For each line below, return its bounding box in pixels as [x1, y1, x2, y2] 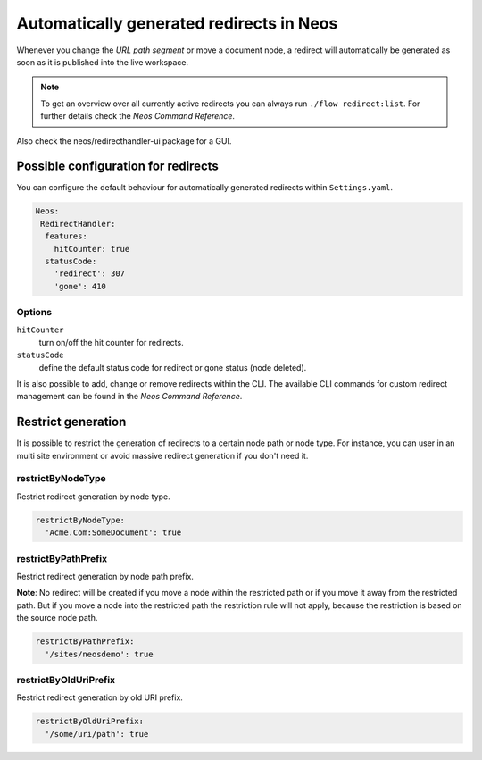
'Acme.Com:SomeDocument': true [45, 528, 182, 538]
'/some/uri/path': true [45, 729, 149, 739]
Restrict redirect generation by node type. [16, 491, 170, 502]
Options [16, 306, 53, 319]
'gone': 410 [54, 281, 107, 291]
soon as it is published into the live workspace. [16, 56, 189, 67]
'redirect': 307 [54, 269, 125, 279]
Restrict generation [16, 414, 127, 430]
